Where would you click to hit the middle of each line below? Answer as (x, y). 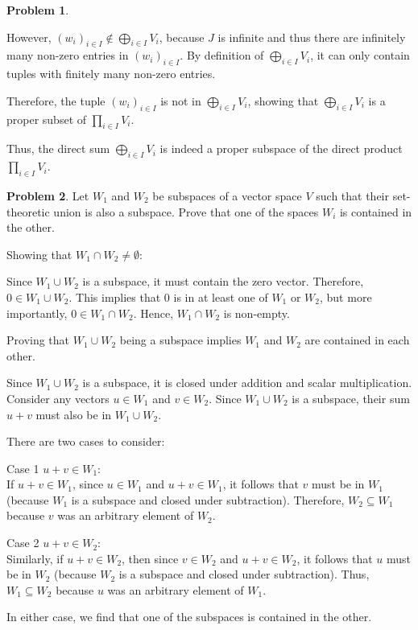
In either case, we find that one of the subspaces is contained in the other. (189, 617)
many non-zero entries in (68, 55)
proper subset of (47, 119)
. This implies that (115, 296)
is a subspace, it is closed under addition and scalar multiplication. (247, 383)
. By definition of (222, 55)
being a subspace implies (180, 340)
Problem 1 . (38, 10)
